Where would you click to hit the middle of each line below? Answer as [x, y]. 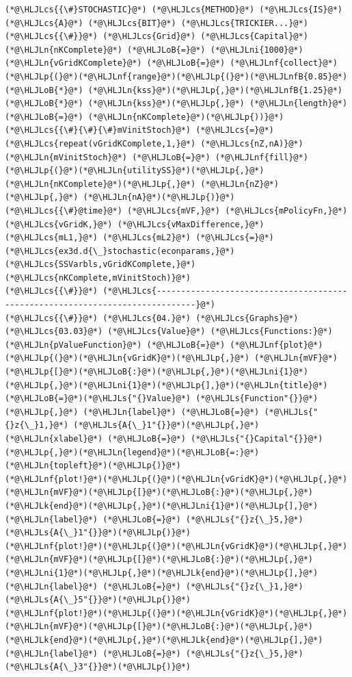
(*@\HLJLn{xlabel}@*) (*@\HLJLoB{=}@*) [95, 439]
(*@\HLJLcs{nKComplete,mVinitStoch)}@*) [98, 278]
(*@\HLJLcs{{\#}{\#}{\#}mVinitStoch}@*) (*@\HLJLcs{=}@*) [139, 130]
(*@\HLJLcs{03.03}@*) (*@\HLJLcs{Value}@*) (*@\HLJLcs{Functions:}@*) [169, 332]
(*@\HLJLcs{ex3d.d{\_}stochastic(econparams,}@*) [120, 251]
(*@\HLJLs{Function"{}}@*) [257, 399]
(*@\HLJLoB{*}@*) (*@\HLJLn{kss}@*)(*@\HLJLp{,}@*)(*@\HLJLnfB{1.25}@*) [174, 90]
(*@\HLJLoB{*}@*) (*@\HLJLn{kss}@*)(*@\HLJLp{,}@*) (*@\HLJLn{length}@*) [176, 104]
